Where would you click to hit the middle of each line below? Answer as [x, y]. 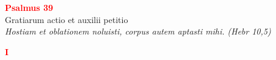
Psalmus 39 [29, 7]
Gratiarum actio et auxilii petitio [67, 19]
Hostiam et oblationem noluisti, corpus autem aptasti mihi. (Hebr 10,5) [138, 31]
